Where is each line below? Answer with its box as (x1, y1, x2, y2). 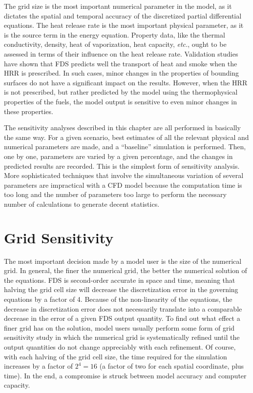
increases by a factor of (4, 361, 73, 371)
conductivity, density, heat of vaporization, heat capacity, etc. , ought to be (4, 39, 227, 49)
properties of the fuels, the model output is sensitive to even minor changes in (4, 96, 237, 106)
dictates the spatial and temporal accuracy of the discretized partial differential (4, 10, 242, 20)
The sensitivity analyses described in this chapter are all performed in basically (4, 122, 241, 133)
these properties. (4, 106, 53, 116)
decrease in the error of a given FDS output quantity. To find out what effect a (4, 313, 240, 323)
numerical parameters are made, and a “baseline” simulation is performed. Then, (4, 141, 246, 152)
